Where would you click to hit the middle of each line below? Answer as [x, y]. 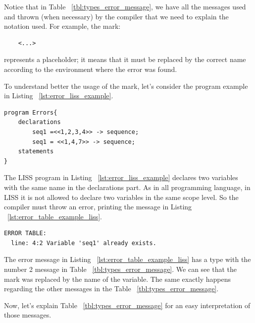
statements [36, 152]
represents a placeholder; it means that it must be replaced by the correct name [125, 59]
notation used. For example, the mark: [62, 26]
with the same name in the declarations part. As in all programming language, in [127, 187]
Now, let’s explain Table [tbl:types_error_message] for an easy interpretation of [127, 305]
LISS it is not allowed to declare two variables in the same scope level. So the [121, 197]
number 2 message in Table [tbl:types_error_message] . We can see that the [120, 269]
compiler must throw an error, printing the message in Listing [98, 207]
